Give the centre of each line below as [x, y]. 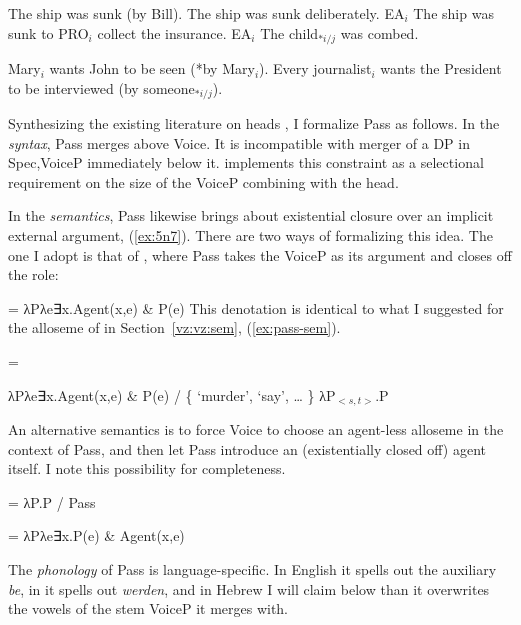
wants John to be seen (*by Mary [152, 68]
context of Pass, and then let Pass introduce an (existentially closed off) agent [247, 448]
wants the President [441, 68]
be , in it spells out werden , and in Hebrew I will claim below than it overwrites [249, 588]
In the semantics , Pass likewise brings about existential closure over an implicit [251, 215]
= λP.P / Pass [52, 501]
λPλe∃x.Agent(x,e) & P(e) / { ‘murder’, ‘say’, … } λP [172, 394]
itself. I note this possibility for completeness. [147, 468]
